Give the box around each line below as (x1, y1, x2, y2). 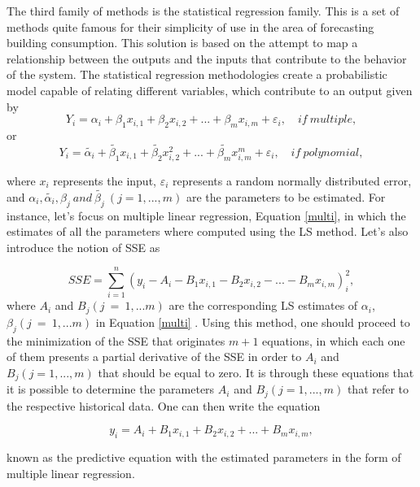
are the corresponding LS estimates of (168, 297, 358, 314)
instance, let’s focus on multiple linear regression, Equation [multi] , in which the (7, 207, 406, 224)
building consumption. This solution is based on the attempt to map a (7, 34, 358, 51)
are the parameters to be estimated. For (186, 188, 386, 205)
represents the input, (53, 172, 156, 189)
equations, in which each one (262, 332, 405, 349)
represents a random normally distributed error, (173, 172, 412, 189)
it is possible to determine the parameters (7, 380, 215, 398)
